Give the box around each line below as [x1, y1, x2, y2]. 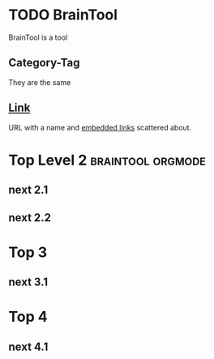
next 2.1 [8, 183, 49, 197]
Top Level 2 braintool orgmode [8, 151, 207, 169]
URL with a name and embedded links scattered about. [8, 122, 192, 132]
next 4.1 [8, 340, 49, 353]
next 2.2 [8, 211, 51, 224]
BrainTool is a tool [8, 32, 68, 42]
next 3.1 [8, 276, 49, 289]
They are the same [8, 77, 71, 87]
